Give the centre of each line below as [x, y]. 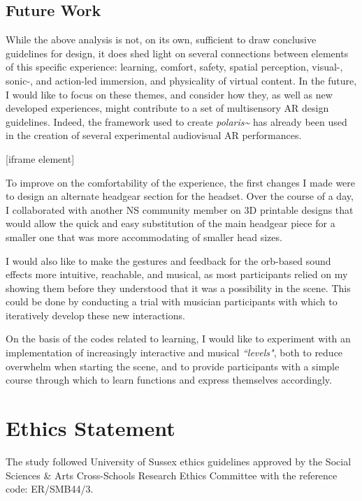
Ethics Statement [90, 428]
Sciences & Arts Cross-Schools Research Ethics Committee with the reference [172, 475]
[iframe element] [40, 158]
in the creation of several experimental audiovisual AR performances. [154, 135]
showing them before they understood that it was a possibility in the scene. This [178, 288]
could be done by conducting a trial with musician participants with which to [172, 302]
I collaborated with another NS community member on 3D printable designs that [180, 209]
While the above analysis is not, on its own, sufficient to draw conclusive [161, 39]
